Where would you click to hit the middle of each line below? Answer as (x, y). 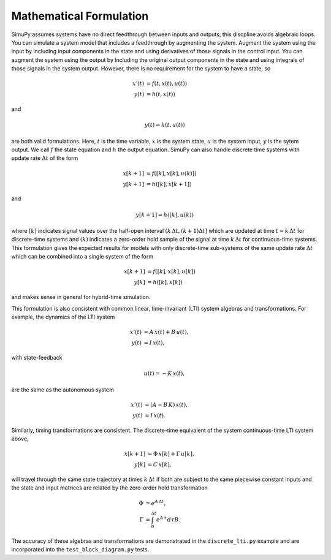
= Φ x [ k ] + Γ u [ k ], (171, 454)
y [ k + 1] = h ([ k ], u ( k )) (165, 215)
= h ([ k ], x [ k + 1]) (169, 184)
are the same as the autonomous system (63, 390)
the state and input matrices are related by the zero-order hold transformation (109, 488)
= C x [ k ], (159, 465)
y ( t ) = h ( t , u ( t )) (165, 125)
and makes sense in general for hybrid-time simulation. (81, 297)
